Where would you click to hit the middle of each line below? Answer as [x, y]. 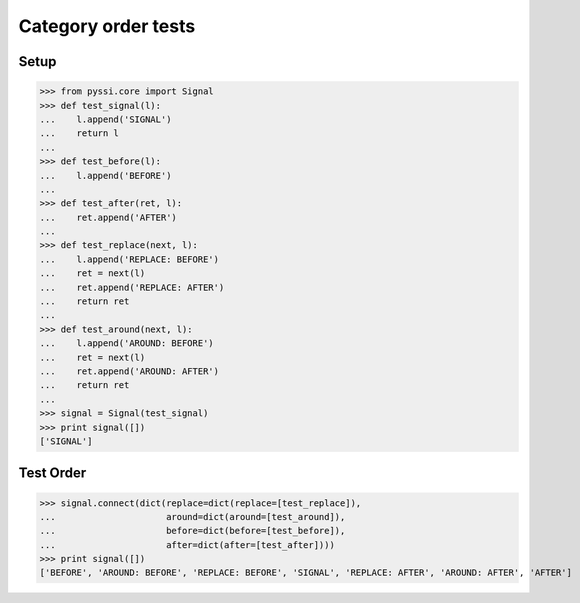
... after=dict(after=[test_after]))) [187, 544]
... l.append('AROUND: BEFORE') [126, 343]
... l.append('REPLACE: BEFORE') [129, 259]
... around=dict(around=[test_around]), [192, 516]
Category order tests [107, 26]
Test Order [52, 473]
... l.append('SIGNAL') [105, 119]
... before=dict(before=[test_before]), [192, 531]
